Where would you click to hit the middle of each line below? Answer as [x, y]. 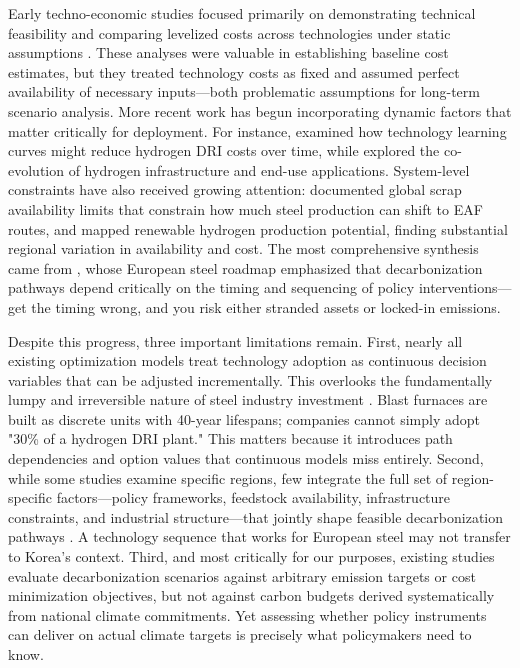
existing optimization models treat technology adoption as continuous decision [247, 360]
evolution [36, 169]
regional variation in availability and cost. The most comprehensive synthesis [243, 248]
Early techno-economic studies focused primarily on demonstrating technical [242, 13]
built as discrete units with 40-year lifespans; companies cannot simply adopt [244, 418]
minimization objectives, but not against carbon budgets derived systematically [251, 595]
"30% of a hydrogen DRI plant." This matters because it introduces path [230, 438]
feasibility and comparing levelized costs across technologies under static [229, 32]
